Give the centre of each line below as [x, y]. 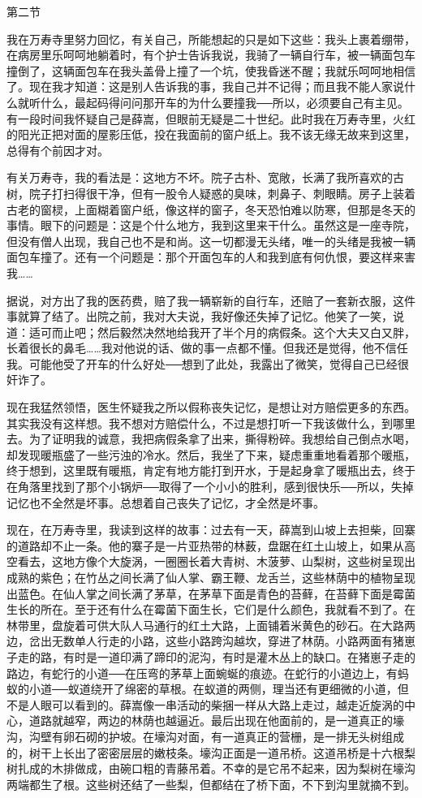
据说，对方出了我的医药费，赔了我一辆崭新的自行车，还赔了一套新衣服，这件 [211, 300]
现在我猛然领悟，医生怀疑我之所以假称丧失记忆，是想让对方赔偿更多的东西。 [211, 407]
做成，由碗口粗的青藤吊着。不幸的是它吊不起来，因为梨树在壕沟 [245, 768]
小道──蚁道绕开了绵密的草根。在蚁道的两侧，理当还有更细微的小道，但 [219, 689]
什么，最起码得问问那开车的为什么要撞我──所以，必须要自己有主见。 [224, 102]
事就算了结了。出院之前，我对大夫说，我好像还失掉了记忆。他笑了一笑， [200, 316]
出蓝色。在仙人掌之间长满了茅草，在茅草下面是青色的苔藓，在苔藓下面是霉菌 [211, 593]
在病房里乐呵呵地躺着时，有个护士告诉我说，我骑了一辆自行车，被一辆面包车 [211, 55]
